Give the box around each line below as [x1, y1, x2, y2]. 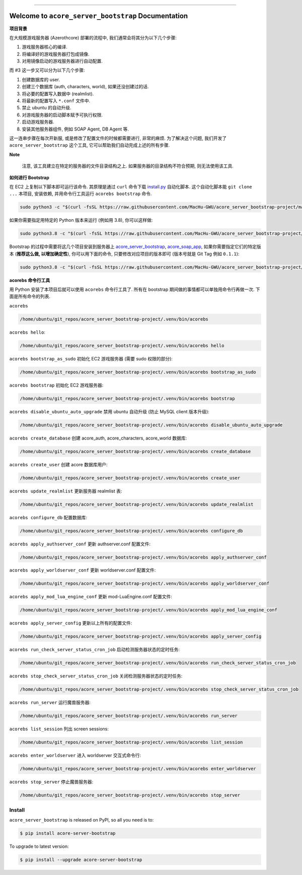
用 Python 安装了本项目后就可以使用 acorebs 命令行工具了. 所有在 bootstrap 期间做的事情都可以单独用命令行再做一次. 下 [9, 286, 260, 292]
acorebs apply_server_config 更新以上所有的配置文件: [9, 620, 132, 626]
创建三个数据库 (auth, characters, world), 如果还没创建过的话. [22, 84, 149, 90]
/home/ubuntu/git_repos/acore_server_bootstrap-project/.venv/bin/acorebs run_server [20, 713, 238, 719]
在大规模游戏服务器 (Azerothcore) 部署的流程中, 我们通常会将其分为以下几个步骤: [9, 34, 177, 40]
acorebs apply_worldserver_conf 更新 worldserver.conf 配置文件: [9, 567, 156, 573]
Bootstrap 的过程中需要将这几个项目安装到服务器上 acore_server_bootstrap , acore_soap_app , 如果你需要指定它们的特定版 [9, 243, 261, 249]
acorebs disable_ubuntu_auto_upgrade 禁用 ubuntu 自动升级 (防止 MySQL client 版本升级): [9, 408, 210, 414]
